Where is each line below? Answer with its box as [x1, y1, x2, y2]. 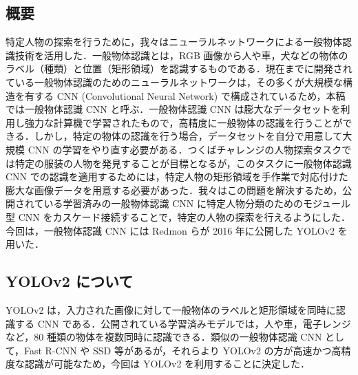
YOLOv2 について [6, 270, 134, 292]
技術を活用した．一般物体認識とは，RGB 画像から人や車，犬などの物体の [14, 47, 348, 62]
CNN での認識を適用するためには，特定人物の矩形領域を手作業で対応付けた [6, 169, 348, 184]
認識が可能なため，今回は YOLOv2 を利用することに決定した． [24, 356, 310, 371]
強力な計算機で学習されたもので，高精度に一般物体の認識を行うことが [24, 115, 343, 129]
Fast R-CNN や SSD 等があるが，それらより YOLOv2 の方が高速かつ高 [24, 343, 341, 357]
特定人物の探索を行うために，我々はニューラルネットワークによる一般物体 [6, 34, 342, 49]
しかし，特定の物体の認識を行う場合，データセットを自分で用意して [34, 129, 343, 143]
